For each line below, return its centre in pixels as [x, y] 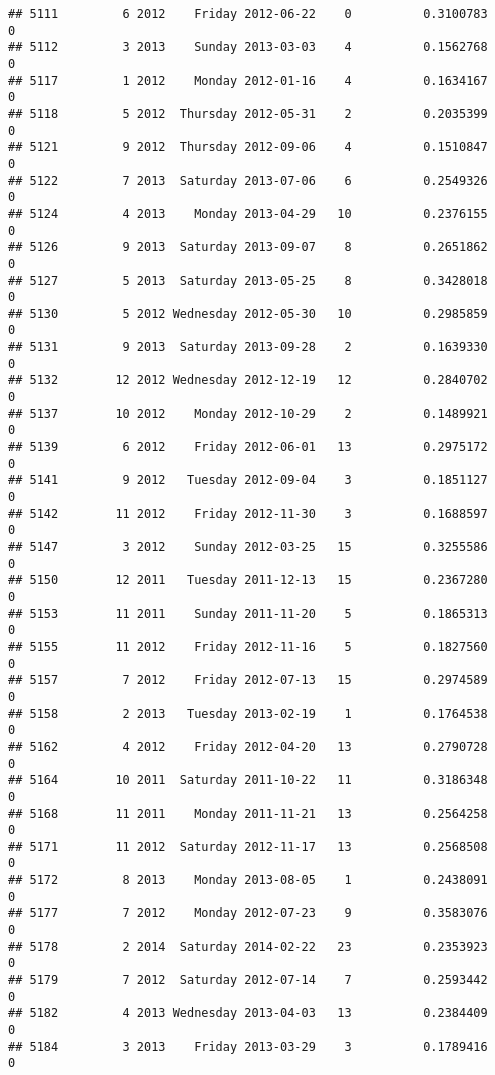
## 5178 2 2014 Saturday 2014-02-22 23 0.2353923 [248, 946]
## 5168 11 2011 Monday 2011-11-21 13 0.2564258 [248, 813]
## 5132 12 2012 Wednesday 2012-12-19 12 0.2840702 [248, 380]
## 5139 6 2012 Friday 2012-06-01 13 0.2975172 [248, 447]
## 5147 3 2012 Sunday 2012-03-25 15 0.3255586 [248, 547]
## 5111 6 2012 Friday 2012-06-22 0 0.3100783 [248, 14]
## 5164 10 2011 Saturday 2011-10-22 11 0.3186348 [248, 780]
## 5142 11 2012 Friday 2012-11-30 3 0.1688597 [248, 513]
